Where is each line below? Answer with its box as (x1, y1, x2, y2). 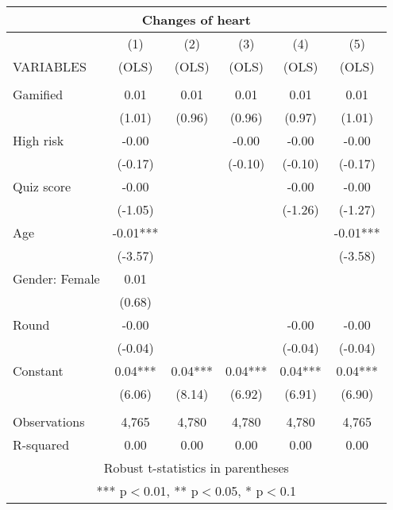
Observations (13, 412, 85, 431)
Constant (13, 361, 64, 380)
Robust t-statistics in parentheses (103, 458, 289, 477)
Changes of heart (141, 10, 251, 29)
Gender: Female (13, 269, 100, 288)
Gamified (13, 85, 64, 103)
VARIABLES (13, 57, 87, 75)
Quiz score (13, 177, 71, 195)
